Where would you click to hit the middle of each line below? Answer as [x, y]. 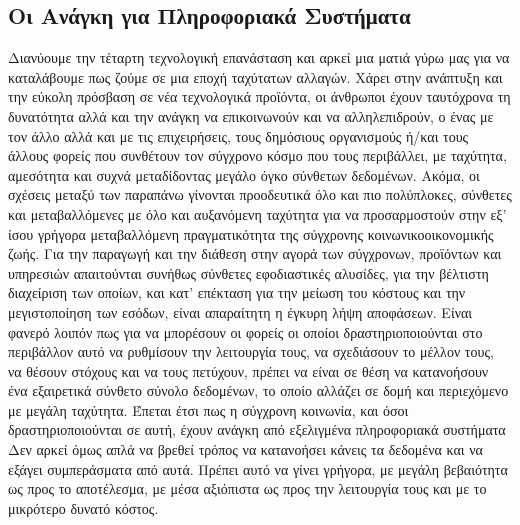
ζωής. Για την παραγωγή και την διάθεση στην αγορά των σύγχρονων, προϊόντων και [255, 253]
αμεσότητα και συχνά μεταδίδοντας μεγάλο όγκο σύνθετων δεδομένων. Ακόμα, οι [244, 174]
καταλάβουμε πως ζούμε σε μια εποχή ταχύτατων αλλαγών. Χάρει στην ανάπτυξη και [255, 76]
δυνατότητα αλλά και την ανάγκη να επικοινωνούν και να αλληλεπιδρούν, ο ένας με [251, 115]
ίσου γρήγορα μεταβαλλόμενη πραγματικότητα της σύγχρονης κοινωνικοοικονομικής [251, 233]
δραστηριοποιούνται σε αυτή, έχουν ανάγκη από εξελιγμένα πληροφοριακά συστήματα [257, 429]
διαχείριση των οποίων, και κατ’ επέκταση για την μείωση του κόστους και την [237, 292]
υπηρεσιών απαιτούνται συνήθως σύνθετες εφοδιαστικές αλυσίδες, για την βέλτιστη [248, 272]
